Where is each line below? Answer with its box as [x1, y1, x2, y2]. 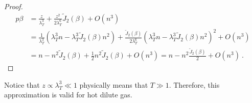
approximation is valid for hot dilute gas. [4, 89, 132, 100]
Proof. [4, 1, 23, 11]
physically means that [79, 79, 148, 90]
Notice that [4, 79, 40, 90]
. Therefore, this [169, 79, 220, 90]
